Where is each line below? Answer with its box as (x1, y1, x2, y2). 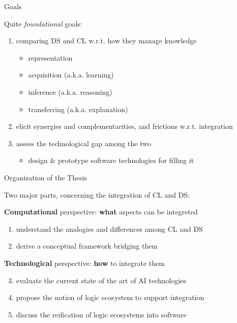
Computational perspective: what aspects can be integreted (4, 206, 198, 217)
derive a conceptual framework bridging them (16, 240, 158, 251)
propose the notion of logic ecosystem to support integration (16, 292, 204, 303)
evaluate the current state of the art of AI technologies (16, 275, 187, 285)
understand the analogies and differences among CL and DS (16, 223, 203, 234)
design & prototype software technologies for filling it (28, 155, 194, 166)
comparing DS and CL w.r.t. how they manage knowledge (16, 35, 197, 46)
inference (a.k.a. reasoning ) (28, 86, 112, 97)
